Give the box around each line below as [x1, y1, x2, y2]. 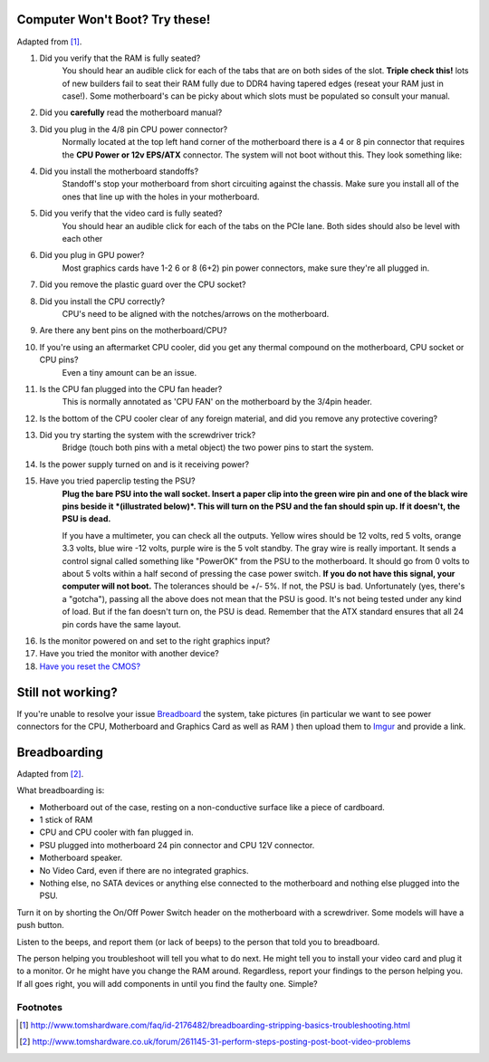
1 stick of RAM [39, 815, 93, 826]
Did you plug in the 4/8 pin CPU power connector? [39, 123, 228, 135]
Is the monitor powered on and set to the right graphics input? [39, 635, 271, 646]
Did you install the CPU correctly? [39, 295, 166, 307]
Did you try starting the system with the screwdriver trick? [39, 430, 256, 441]
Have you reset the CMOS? [39, 661, 140, 672]
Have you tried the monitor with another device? [39, 648, 219, 659]
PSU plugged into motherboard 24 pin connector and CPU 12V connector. [39, 839, 315, 850]
